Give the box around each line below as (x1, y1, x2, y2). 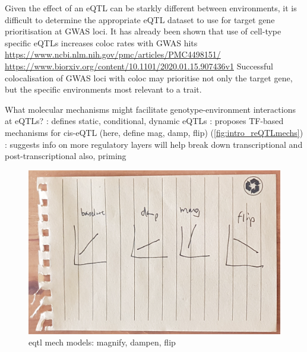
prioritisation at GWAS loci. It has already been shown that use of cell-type (5, 25, 281, 37)
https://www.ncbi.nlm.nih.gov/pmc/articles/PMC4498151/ (5, 48, 221, 61)
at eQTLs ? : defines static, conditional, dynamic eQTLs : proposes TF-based (5, 115, 284, 127)
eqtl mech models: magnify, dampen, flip (29, 336, 176, 348)
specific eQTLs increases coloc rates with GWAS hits (5, 36, 198, 49)
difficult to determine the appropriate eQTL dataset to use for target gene (5, 13, 275, 26)
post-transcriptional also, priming (5, 150, 126, 162)
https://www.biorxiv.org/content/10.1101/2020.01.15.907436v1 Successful (5, 59, 273, 72)
